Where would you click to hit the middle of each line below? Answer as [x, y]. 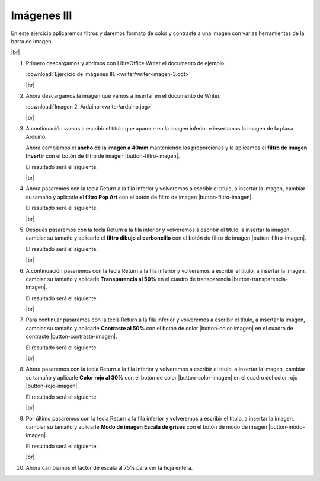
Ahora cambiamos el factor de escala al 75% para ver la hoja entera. [109, 468]
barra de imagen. [32, 41]
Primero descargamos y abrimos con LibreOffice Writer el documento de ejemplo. [126, 63]
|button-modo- [287, 426]
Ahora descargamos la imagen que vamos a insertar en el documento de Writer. [123, 95]
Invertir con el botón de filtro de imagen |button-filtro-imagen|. [103, 156]
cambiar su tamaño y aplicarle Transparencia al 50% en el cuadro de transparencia [128, 279]
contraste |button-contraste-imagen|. [71, 337]
